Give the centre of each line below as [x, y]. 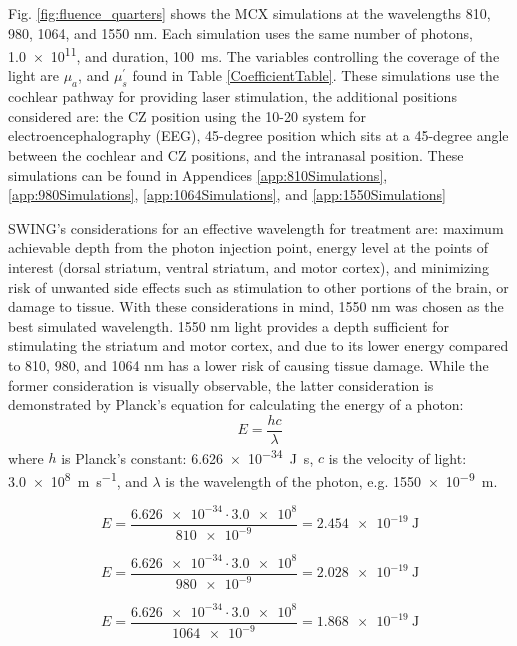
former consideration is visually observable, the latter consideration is [221, 384]
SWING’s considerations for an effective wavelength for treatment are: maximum [256, 227]
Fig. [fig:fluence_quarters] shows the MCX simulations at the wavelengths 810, [249, 13]
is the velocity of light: [397, 457]
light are [33, 75]
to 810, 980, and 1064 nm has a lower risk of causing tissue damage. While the [248, 364]
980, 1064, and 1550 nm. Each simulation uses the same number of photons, [240, 32]
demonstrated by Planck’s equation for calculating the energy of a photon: [236, 404]
